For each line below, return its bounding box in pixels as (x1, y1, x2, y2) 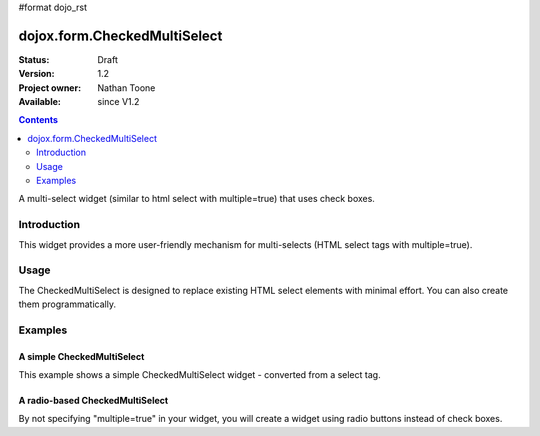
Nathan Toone (97, 81, 156, 94)
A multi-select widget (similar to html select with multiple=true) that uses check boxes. (18, 193, 375, 205)
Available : (18, 96, 62, 108)
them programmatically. (18, 298, 117, 310)
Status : (18, 53, 50, 65)
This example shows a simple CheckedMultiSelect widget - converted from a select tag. (18, 369, 381, 381)
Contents (18, 114, 59, 126)
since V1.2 (97, 96, 140, 108)
